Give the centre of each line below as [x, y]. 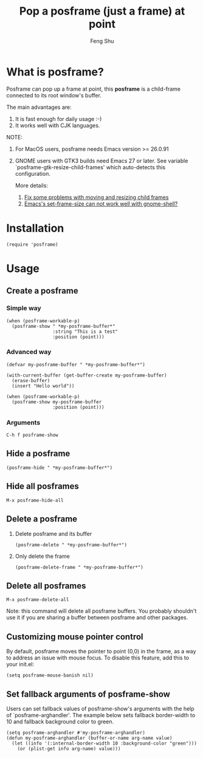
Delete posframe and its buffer [53, 534]
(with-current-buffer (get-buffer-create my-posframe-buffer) [87, 375]
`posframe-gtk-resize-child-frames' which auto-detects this [90, 167]
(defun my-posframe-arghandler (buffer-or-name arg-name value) [89, 738]
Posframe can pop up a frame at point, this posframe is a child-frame [94, 89]
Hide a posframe [38, 454]
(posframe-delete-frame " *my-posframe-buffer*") [79, 567]
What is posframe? [55, 72]
